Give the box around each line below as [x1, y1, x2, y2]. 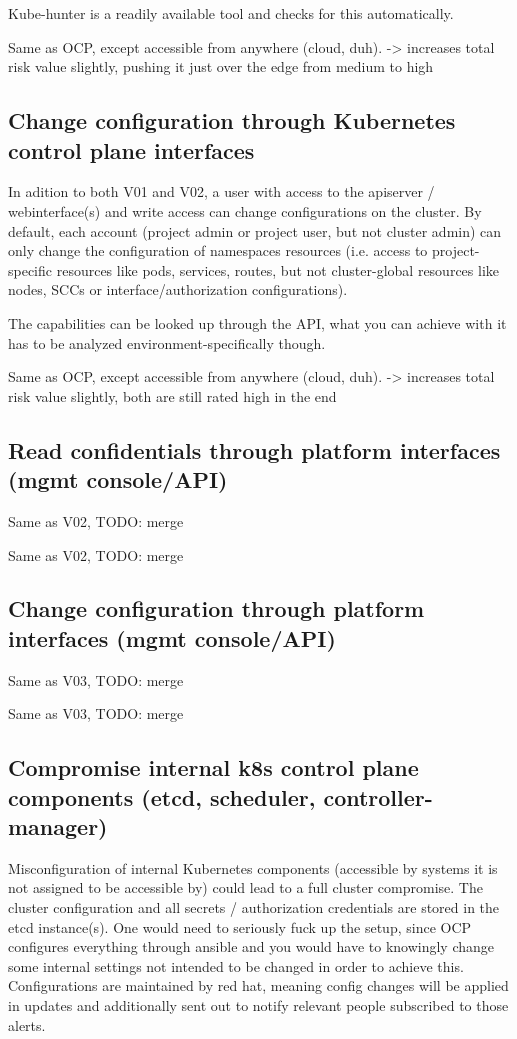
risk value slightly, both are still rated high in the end [8, 385, 337, 406]
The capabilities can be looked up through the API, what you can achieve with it [8, 312, 507, 333]
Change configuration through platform [8, 593, 425, 624]
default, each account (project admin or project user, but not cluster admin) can [8, 220, 502, 241]
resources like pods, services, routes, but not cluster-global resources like [56, 259, 499, 280]
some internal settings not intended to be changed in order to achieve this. [8, 955, 464, 976]
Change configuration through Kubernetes [8, 105, 456, 136]
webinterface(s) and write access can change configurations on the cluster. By [8, 200, 482, 221]
